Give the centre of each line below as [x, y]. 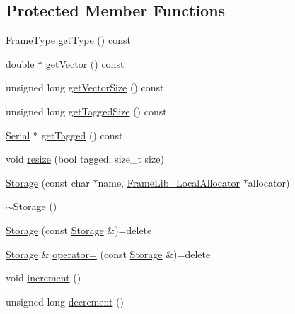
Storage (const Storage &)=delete [79, 229]
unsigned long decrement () [65, 301]
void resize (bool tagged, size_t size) [85, 159]
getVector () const [85, 63]
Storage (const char [48, 182]
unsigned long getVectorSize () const [85, 87]
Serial [18, 135]
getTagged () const [82, 135]
